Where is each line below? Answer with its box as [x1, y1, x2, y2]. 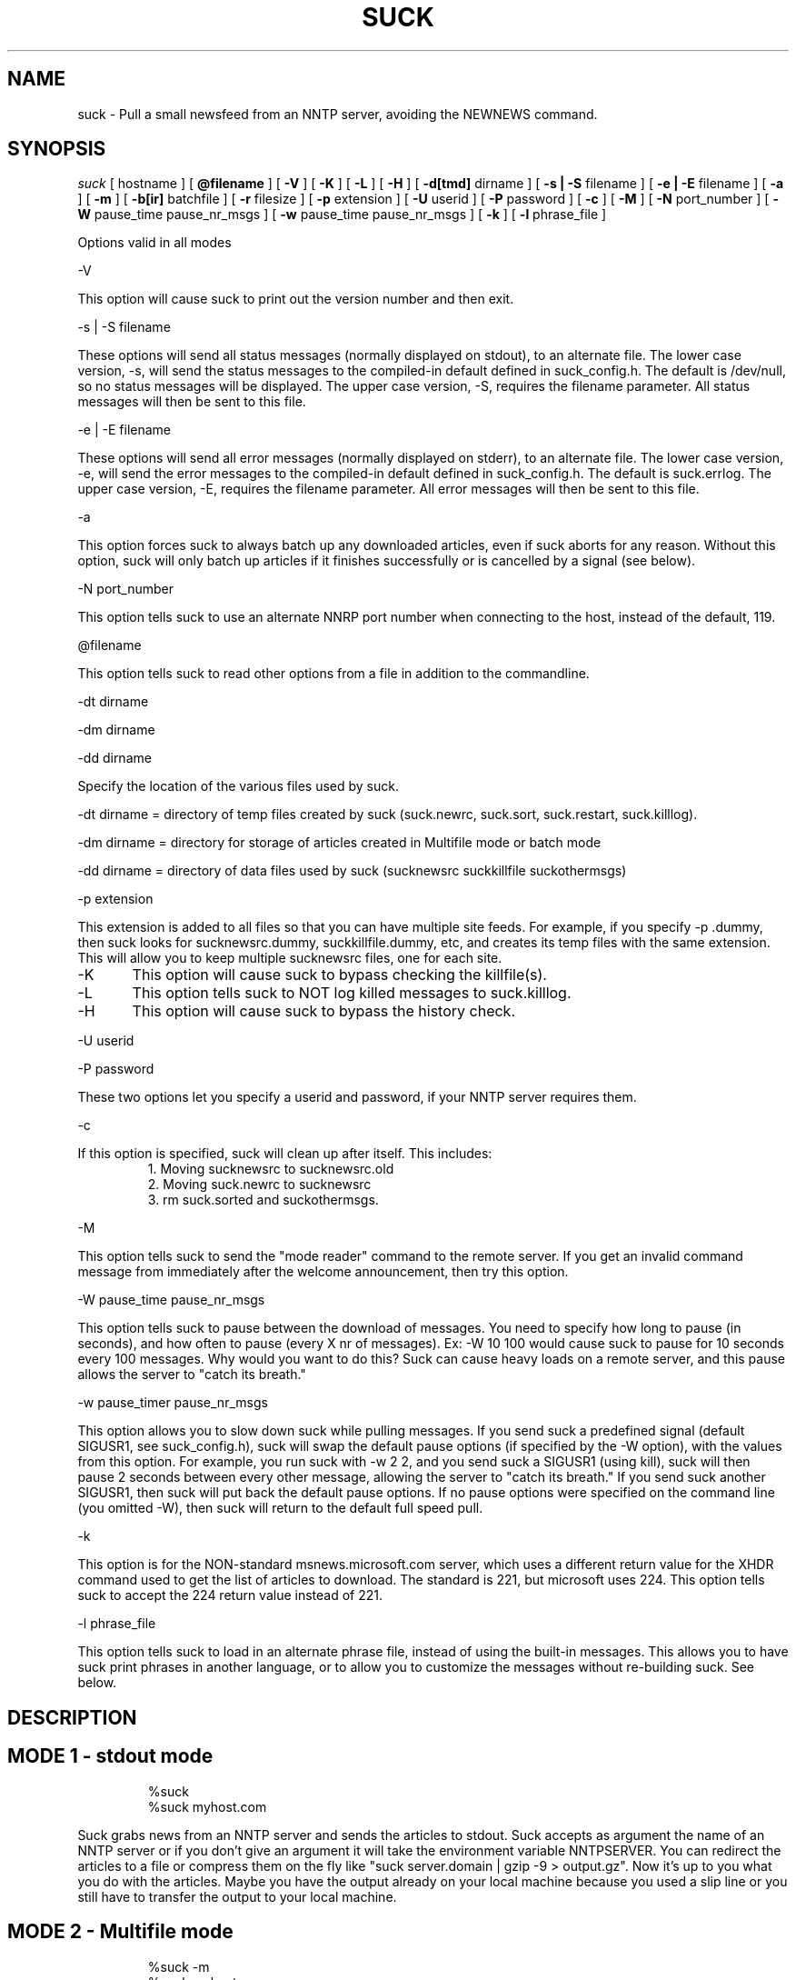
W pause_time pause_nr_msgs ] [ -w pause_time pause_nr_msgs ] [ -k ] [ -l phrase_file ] [77, 206, 607, 223]
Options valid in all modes [77, 235, 232, 251]
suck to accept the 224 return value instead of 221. [77, 1587, 383, 1604]
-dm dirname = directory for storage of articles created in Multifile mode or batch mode [77, 835, 602, 851]
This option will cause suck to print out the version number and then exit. [77, 291, 514, 307]
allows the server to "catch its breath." [77, 1366, 306, 1383]
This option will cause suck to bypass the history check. [132, 1002, 516, 1021]
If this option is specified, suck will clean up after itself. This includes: [77, 1145, 493, 1162]
